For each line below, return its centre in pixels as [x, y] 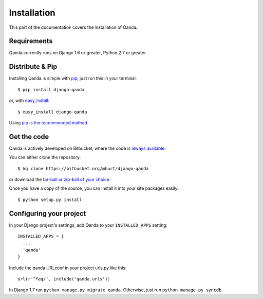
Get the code [29, 137]
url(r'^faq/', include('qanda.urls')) [64, 279]
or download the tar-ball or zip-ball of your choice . [60, 179]
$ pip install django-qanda [51, 90]
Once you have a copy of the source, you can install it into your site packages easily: [94, 188]
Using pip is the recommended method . [49, 122]
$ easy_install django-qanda [52, 112]
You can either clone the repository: [45, 157]
